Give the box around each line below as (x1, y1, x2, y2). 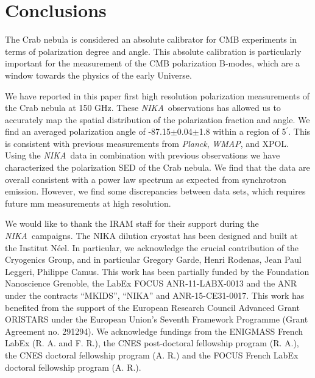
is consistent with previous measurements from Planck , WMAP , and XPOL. (5, 137, 289, 149)
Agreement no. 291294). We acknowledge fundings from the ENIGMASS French (5, 324, 303, 337)
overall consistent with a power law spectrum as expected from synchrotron (5, 173, 286, 185)
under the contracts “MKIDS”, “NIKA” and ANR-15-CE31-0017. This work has (5, 289, 305, 301)
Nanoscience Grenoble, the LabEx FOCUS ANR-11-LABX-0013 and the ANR (5, 277, 297, 290)
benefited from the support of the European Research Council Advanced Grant (5, 301, 300, 313)
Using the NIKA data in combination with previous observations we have (5, 149, 280, 162)
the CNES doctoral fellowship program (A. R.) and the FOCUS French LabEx (5, 348, 299, 361)
